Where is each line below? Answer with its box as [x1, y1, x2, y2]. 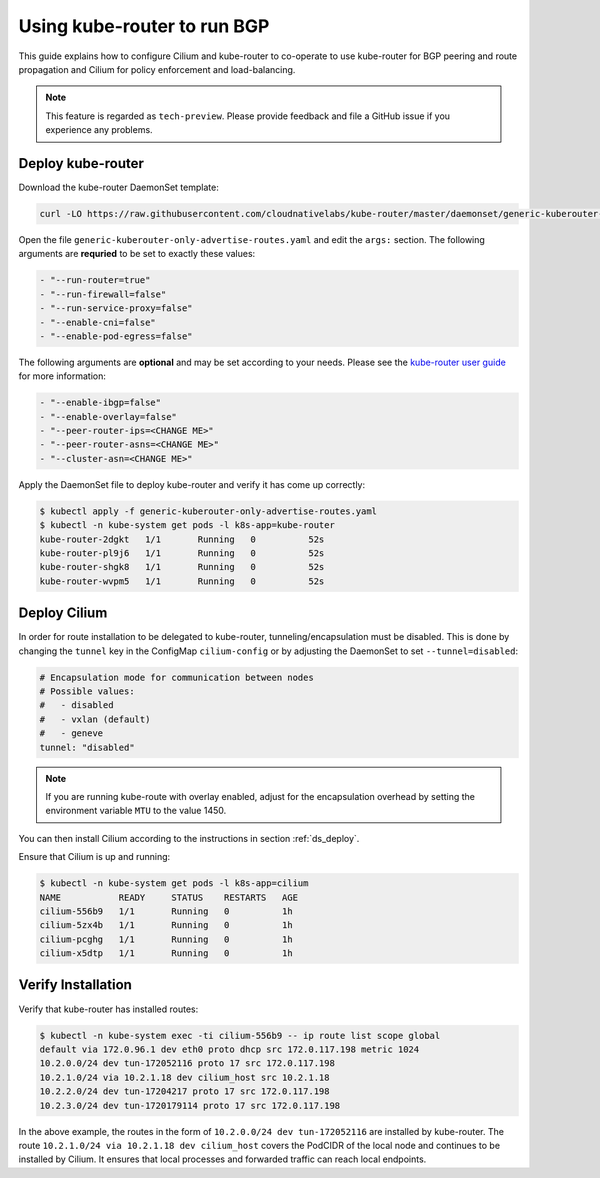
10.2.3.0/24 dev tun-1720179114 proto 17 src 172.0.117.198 [39, 1100, 341, 1111]
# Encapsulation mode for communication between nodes [39, 671, 314, 683]
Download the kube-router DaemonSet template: [18, 181, 219, 194]
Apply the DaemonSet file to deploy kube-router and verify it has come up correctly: [18, 478, 365, 490]
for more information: [18, 370, 107, 382]
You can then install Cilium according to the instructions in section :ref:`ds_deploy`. [18, 832, 360, 844]
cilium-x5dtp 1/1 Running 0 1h [39, 948, 294, 959]
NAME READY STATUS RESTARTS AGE [39, 891, 299, 903]
